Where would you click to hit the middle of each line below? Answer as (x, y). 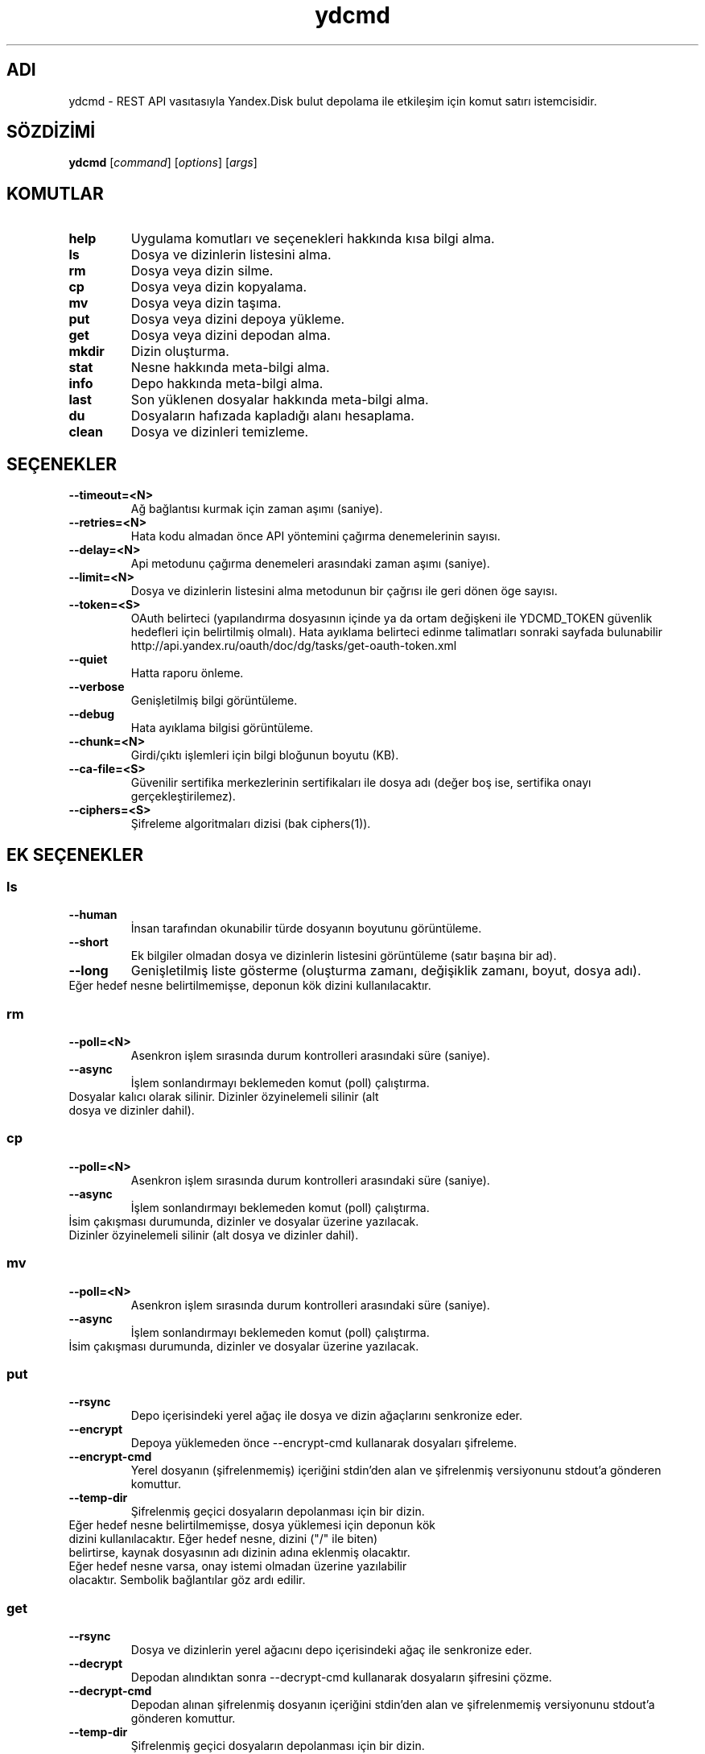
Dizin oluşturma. (180, 352)
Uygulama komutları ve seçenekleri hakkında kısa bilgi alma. (313, 239)
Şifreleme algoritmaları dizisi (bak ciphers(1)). (251, 824)
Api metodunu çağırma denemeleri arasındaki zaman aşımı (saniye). (310, 564)
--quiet (88, 660)
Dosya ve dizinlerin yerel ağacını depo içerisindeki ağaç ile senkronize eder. (331, 1650)
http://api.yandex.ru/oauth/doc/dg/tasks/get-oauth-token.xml (294, 646)
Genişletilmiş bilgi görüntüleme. (214, 701)
